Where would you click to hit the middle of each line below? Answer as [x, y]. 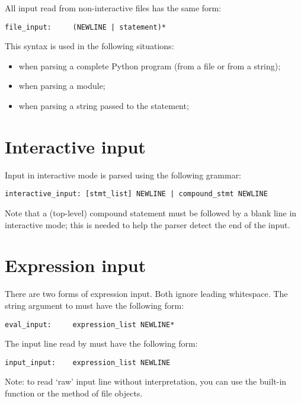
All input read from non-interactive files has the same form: [113, 8]
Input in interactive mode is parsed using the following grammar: [123, 175]
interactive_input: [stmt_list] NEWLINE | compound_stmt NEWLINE [136, 194]
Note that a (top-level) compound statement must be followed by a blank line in [151, 213]
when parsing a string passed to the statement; [104, 106]
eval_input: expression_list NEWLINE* [90, 324]
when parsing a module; [62, 86]
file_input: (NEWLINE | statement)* [86, 27]
